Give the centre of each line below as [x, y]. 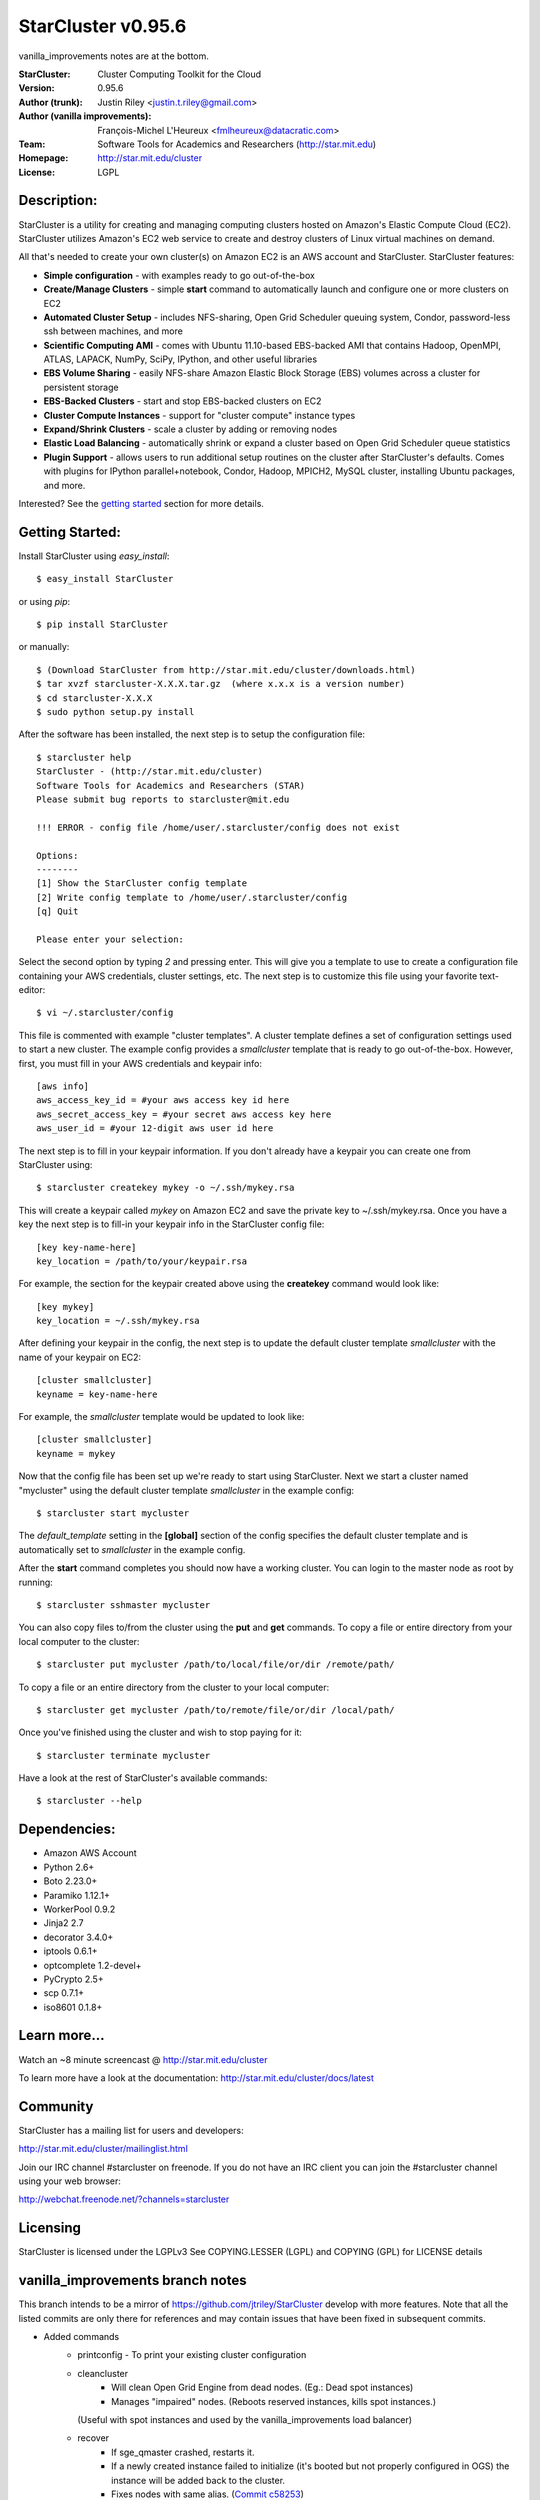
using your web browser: [70, 2181]
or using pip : [44, 601]
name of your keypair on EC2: [80, 1357]
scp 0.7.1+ [64, 1993]
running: [36, 1582]
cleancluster [103, 2373]
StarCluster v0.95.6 [102, 26]
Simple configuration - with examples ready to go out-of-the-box [179, 275]
